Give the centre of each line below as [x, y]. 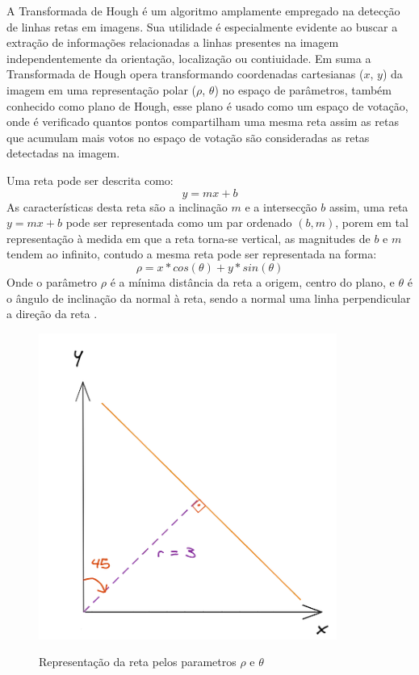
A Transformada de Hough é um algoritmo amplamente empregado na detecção [203, 10]
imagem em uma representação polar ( [102, 89]
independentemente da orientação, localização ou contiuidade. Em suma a [189, 58]
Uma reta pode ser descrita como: [90, 180]
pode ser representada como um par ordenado [179, 222]
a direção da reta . [52, 314]
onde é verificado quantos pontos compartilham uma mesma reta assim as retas [203, 122]
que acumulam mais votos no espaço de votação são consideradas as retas [188, 137]
